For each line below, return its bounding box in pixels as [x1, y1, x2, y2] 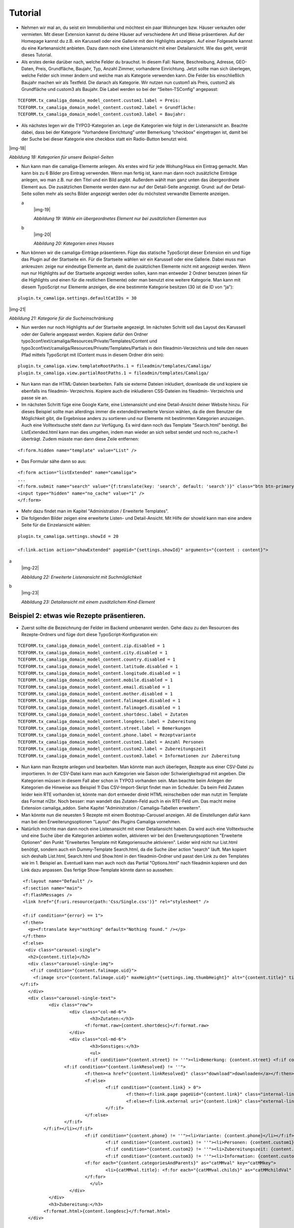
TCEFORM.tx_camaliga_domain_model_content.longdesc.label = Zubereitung [18, 719, 196, 724]
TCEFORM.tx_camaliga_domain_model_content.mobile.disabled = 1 [18, 677, 173, 683]
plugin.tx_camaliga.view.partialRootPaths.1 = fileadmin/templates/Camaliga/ [18, 370, 209, 376]
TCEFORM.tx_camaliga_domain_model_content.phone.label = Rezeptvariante [18, 732, 196, 738]
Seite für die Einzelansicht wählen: [21, 522, 91, 528]
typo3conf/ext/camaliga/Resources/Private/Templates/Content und [21, 338, 157, 344]
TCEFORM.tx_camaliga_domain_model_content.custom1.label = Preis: [18, 98, 181, 103]
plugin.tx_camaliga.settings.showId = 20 [18, 533, 119, 539]
